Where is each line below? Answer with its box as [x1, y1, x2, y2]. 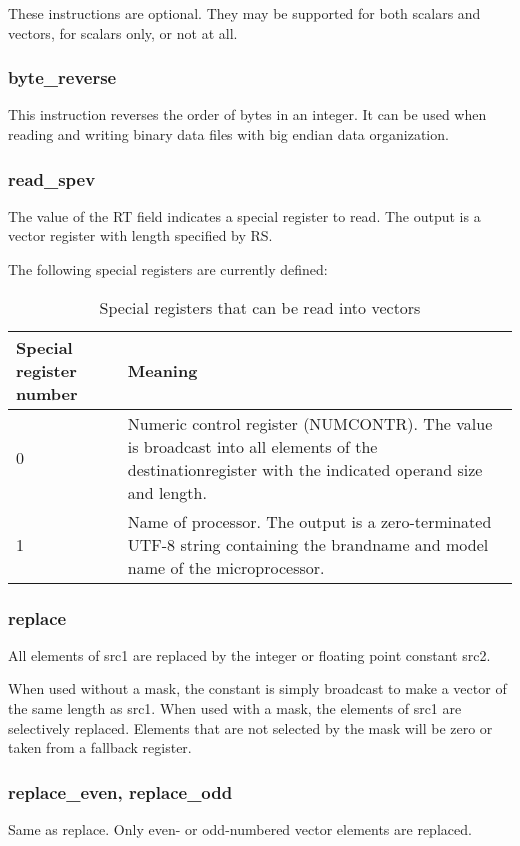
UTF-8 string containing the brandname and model [127, 532, 489, 556]
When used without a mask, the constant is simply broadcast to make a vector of [8, 678, 507, 699]
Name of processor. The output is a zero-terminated [127, 509, 492, 533]
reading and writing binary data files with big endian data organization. [8, 124, 449, 144]
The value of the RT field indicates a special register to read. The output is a [8, 205, 481, 226]
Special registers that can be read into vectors [99, 295, 421, 319]
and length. [127, 480, 207, 504]
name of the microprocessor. [127, 555, 325, 579]
